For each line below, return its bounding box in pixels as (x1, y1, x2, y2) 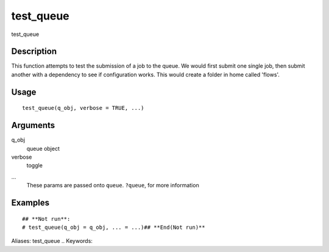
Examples (11, 197, 50, 207)
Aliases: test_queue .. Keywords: (11, 237, 93, 245)
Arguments (11, 120, 55, 131)
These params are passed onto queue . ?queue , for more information (26, 182, 199, 189)
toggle (26, 162, 43, 169)
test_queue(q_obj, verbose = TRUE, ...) (22, 104, 144, 112)
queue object (26, 145, 60, 152)
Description (11, 46, 57, 57)
